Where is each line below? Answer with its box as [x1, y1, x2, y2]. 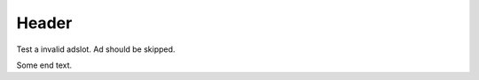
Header [16, 13, 73, 33]
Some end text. [16, 60, 73, 70]
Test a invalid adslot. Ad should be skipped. [16, 44, 176, 55]
